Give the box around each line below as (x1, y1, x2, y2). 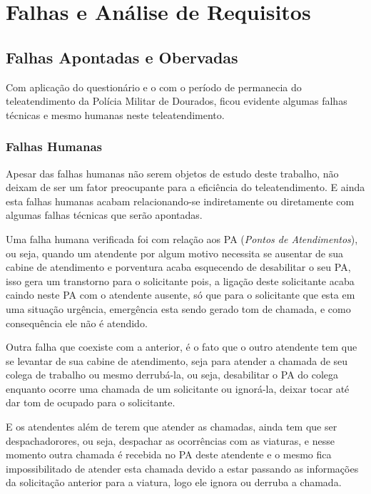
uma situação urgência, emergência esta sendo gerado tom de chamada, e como (6, 301, 351, 316)
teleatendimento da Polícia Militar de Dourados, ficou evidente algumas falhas (6, 93, 347, 108)
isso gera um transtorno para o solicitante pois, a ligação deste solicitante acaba (6, 273, 355, 288)
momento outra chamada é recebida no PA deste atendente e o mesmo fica (6, 447, 332, 462)
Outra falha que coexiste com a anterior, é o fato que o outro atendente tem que (6, 339, 357, 354)
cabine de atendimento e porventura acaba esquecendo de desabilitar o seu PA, (6, 259, 351, 274)
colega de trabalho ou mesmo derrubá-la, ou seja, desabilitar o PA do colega (6, 367, 339, 382)
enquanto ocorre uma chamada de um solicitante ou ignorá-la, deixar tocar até (6, 381, 350, 396)
